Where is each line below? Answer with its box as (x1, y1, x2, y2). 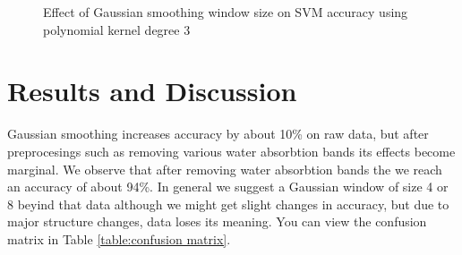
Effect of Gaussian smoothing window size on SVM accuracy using (43, 3, 408, 21)
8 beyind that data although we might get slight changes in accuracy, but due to (7, 194, 449, 213)
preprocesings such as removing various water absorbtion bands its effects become (7, 141, 456, 160)
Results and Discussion (7, 72, 297, 109)
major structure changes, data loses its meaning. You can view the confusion (7, 212, 427, 231)
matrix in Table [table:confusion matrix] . (7, 229, 231, 248)
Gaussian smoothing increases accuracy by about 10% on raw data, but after (7, 124, 429, 143)
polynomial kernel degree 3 (43, 20, 191, 38)
